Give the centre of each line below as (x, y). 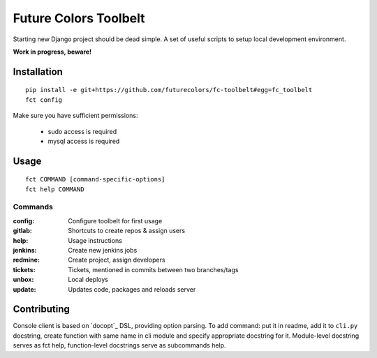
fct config (44, 100)
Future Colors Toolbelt (79, 18)
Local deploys (88, 280)
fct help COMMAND (55, 189)
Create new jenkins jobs (103, 251)
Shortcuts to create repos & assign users (126, 231)
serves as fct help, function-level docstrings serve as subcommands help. (119, 345)
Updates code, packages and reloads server (132, 289)
